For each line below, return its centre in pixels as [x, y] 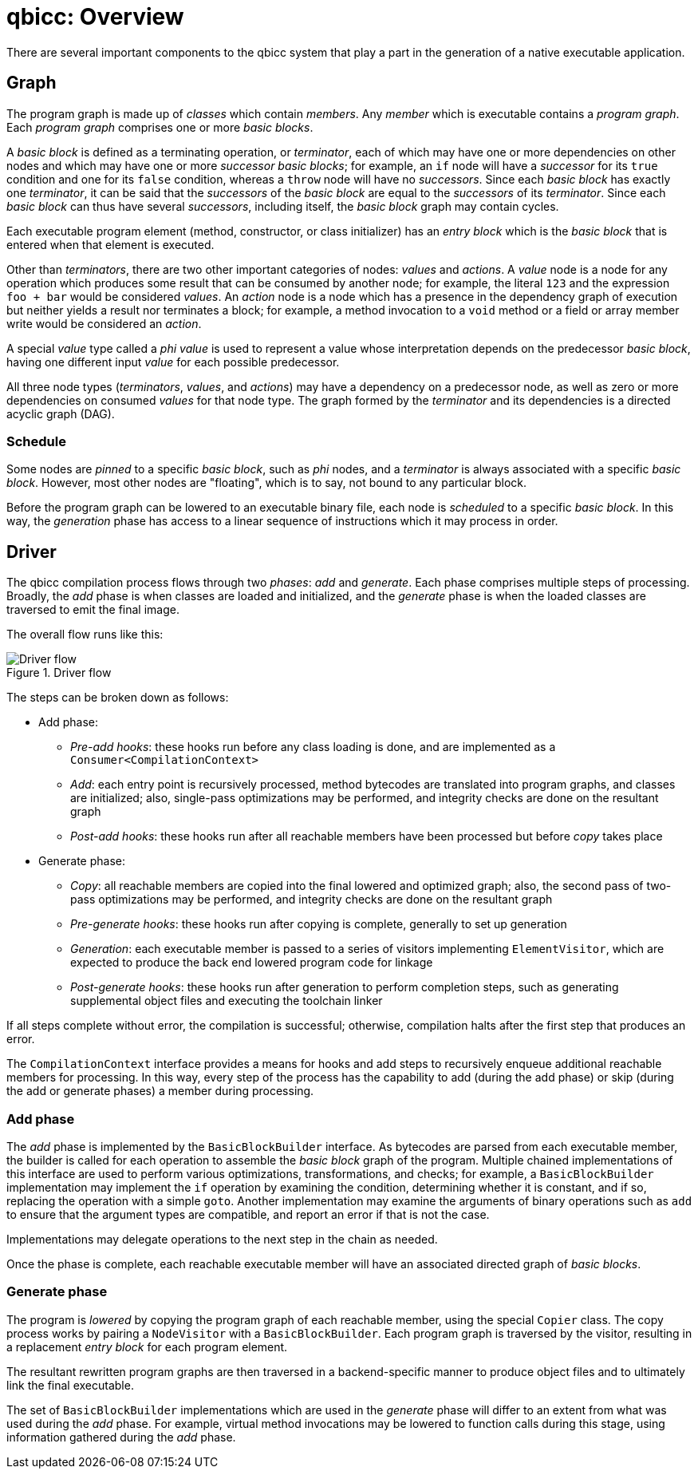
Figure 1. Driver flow [59, 673]
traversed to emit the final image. [93, 610]
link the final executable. [70, 1385]
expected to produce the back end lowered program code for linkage [252, 963]
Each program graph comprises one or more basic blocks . [160, 127]
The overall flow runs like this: [85, 635]
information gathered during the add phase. [121, 1437]
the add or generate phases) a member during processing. [160, 1091]
